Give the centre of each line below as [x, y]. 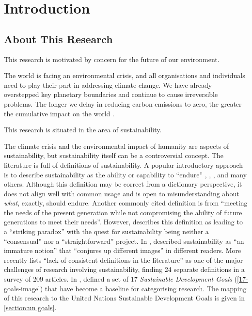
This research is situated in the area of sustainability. [83, 130]
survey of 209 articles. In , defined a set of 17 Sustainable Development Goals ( [121, 279]
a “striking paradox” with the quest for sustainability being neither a [106, 231]
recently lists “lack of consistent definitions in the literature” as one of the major [124, 260]
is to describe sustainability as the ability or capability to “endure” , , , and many [126, 174]
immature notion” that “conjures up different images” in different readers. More [123, 250]
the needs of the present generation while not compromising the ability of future [123, 212]
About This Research [58, 39]
